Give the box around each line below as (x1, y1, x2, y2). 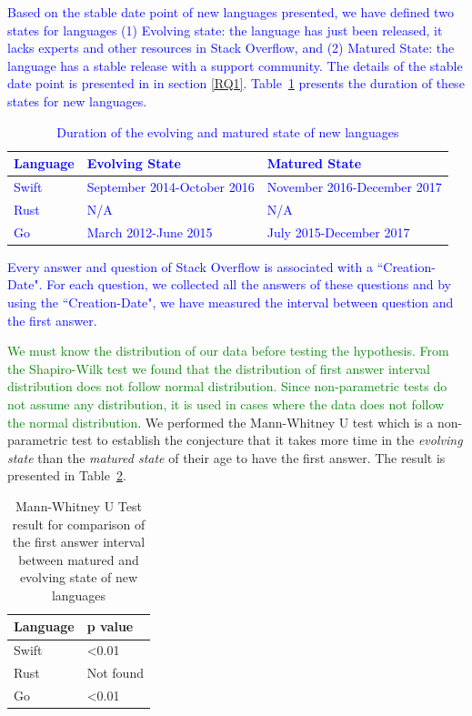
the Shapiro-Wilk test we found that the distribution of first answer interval (7, 358, 430, 378)
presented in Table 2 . (7, 466, 126, 485)
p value (86, 617, 134, 636)
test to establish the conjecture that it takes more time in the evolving (71, 430, 463, 449)
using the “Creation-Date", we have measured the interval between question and (7, 292, 454, 311)
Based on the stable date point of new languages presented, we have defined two (7, 3, 454, 21)
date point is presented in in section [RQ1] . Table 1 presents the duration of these (7, 74, 465, 93)
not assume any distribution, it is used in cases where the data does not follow (7, 394, 445, 413)
